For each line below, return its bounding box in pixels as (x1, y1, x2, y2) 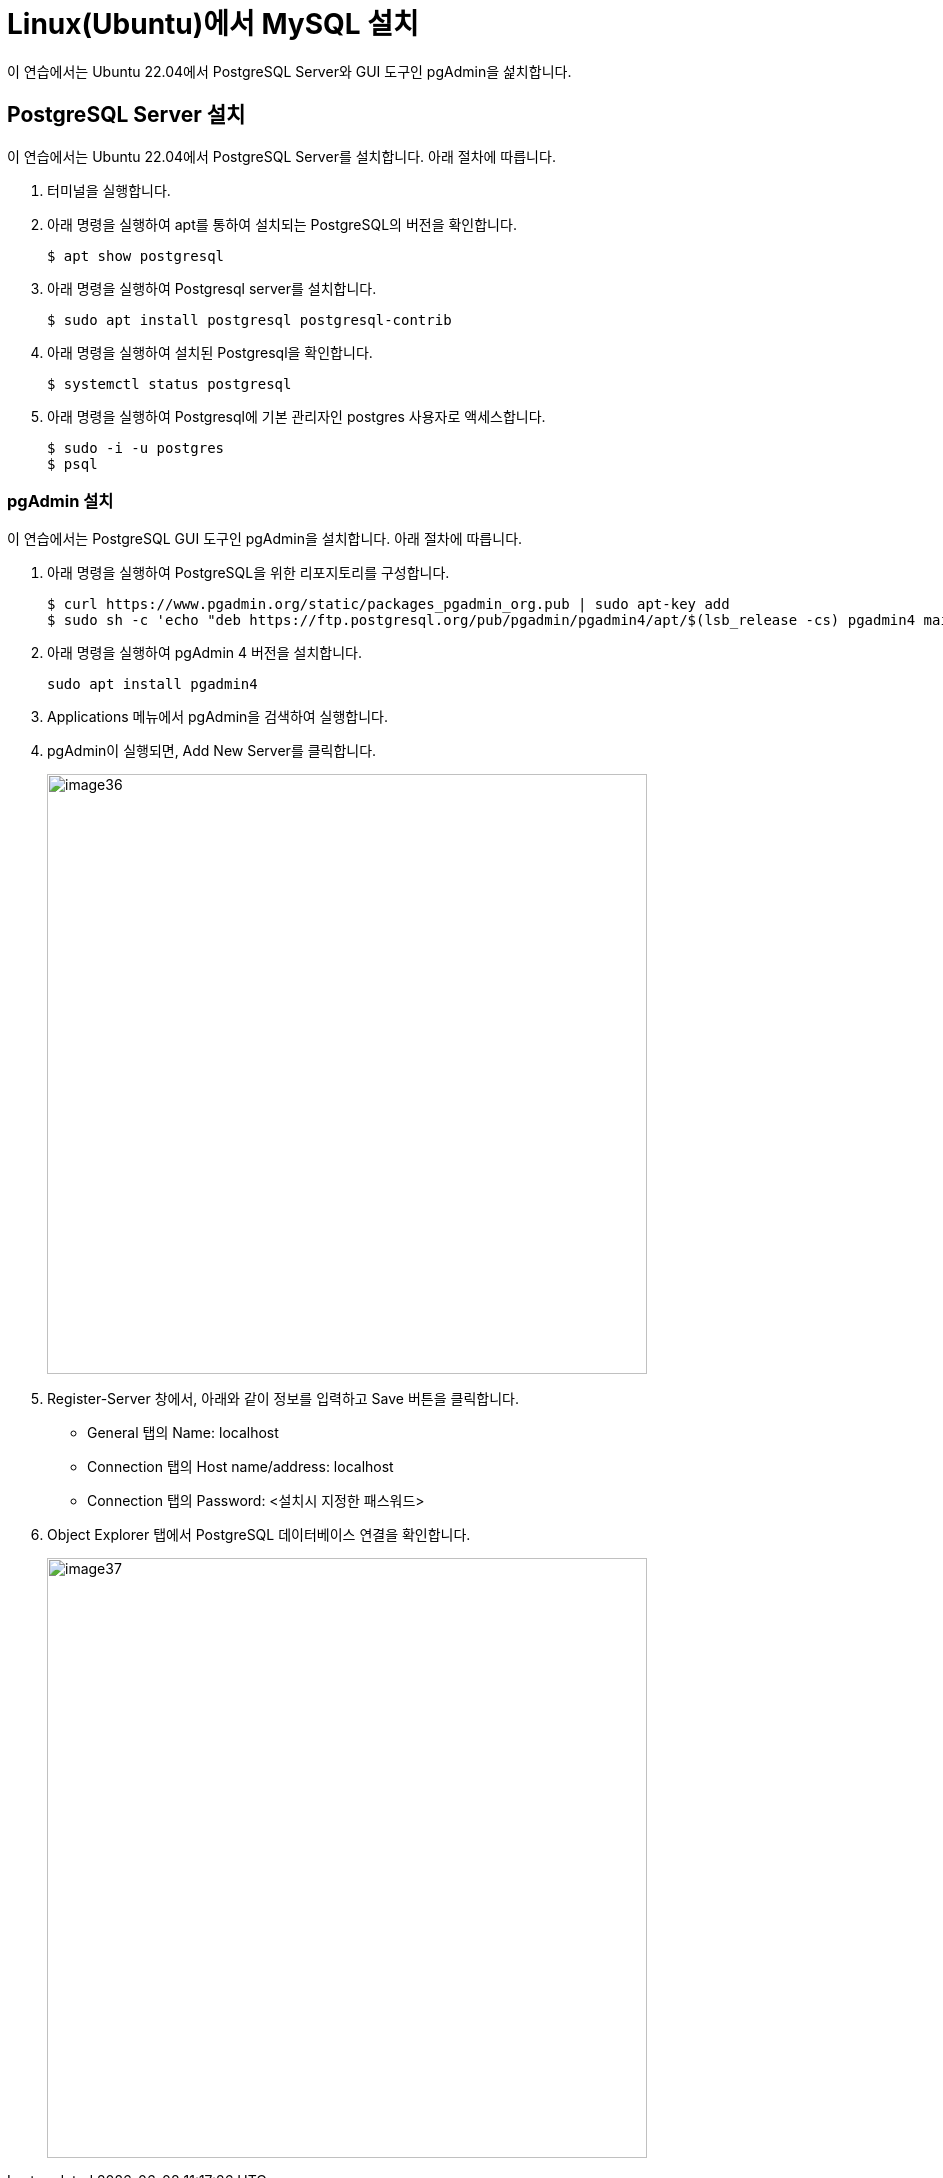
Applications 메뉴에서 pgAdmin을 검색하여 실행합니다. (47, 708, 389, 726)
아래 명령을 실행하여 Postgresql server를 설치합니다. (47, 279, 377, 297)
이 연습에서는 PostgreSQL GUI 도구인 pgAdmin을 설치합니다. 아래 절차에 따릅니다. (7, 530, 523, 548)
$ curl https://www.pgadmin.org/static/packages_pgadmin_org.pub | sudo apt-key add (47, 596, 730, 613)
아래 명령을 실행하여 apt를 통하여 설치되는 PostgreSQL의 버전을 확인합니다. (47, 215, 517, 233)
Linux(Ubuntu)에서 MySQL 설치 (7, 7, 419, 41)
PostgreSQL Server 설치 (7, 102, 246, 128)
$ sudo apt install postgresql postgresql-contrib (47, 311, 452, 328)
